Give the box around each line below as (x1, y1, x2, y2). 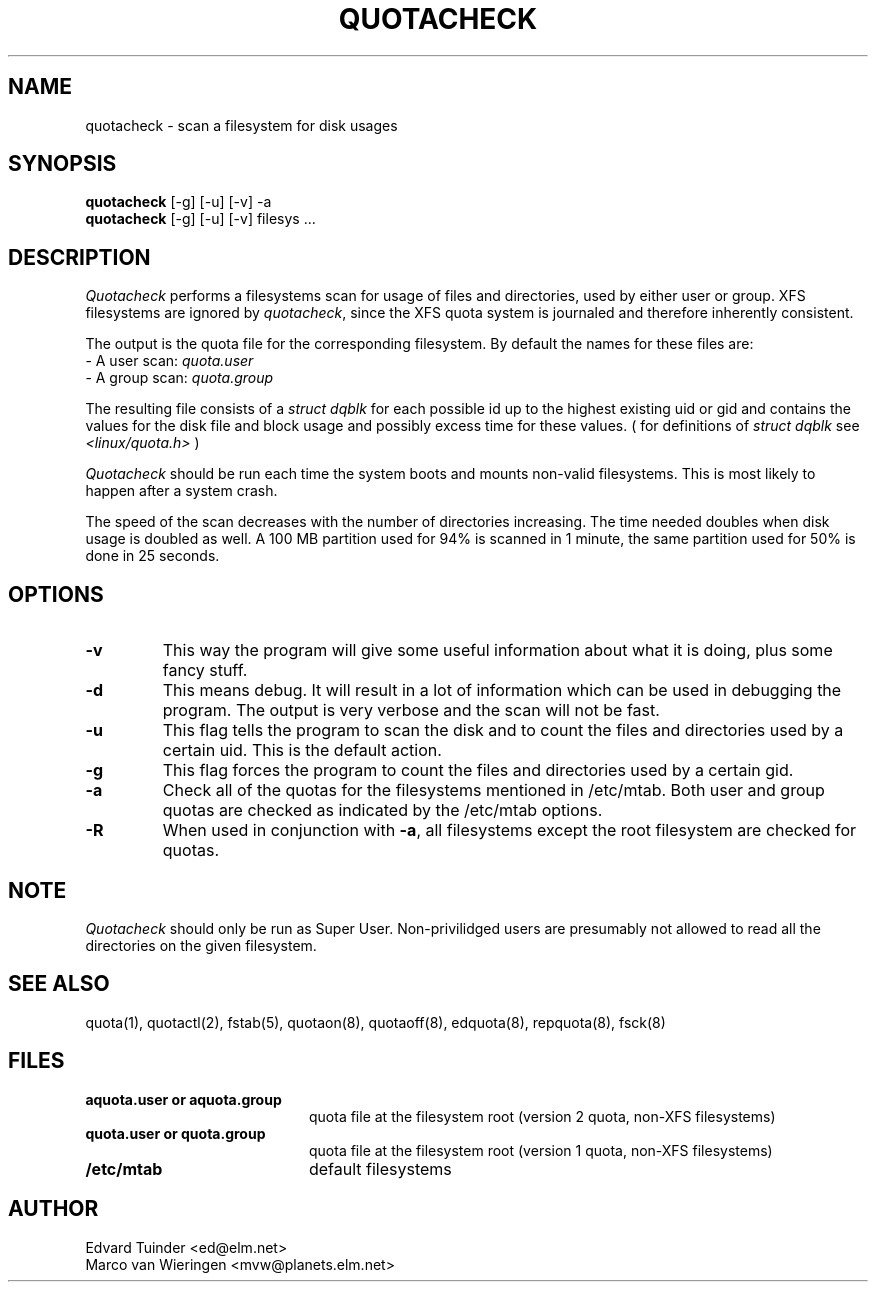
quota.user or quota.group (85, 1124, 266, 1142)
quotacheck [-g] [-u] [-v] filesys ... (85, 210, 316, 228)
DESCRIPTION (8, 244, 151, 270)
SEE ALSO (8, 971, 110, 997)
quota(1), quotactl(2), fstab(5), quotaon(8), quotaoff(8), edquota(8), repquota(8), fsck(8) (85, 1013, 666, 1031)
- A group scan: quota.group (85, 369, 274, 387)
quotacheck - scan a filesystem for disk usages (85, 116, 398, 134)
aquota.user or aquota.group (85, 1090, 282, 1108)
